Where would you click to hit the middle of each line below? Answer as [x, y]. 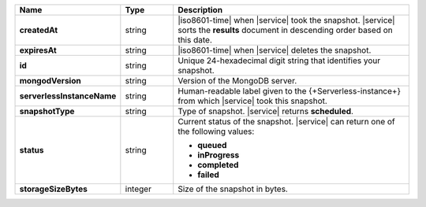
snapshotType [47, 111]
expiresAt [38, 50]
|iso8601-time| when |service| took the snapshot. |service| [286, 20]
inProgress [219, 155]
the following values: [216, 131]
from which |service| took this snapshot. [252, 101]
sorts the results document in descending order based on [286, 30]
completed [218, 165]
